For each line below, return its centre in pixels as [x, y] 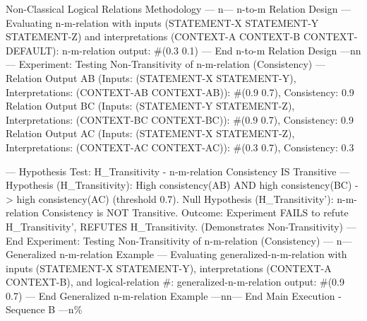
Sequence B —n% [44, 309]
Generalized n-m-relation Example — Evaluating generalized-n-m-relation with [176, 254]
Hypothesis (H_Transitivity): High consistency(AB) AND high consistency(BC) [179, 185]
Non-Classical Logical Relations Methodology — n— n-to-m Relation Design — [179, 8]
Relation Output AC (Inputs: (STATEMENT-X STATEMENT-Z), [150, 133]
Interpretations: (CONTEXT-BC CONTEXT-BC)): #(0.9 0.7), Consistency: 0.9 [180, 119]
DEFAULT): [32, 50]
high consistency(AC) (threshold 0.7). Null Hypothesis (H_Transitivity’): [175, 198]
